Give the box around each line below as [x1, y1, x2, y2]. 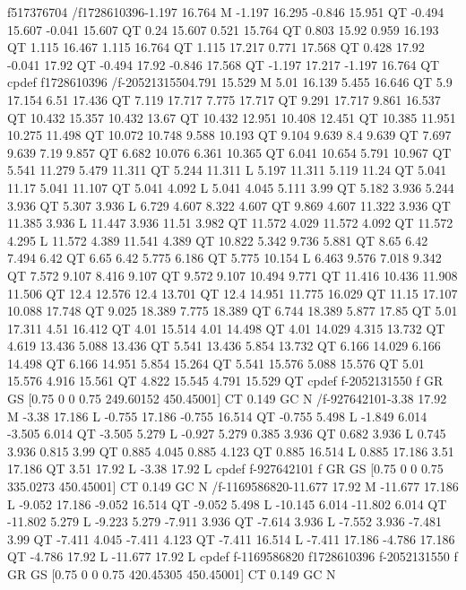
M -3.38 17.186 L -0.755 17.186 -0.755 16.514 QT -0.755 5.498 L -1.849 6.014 [7, 406, 427, 425]
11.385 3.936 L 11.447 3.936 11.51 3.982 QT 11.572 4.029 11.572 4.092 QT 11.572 [7, 213, 453, 232]
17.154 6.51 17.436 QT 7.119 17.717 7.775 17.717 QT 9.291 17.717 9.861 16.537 [7, 90, 441, 108]
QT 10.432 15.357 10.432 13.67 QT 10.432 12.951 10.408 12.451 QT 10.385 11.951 [7, 108, 456, 126]
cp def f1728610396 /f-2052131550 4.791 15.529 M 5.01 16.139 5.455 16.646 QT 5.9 [7, 73, 453, 91]
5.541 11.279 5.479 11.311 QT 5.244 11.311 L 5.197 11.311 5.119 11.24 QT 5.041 [7, 161, 447, 179]
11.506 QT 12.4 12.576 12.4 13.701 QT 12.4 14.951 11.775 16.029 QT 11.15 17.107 [7, 283, 458, 302]
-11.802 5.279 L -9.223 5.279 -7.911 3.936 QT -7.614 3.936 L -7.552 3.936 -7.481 [7, 512, 442, 531]
